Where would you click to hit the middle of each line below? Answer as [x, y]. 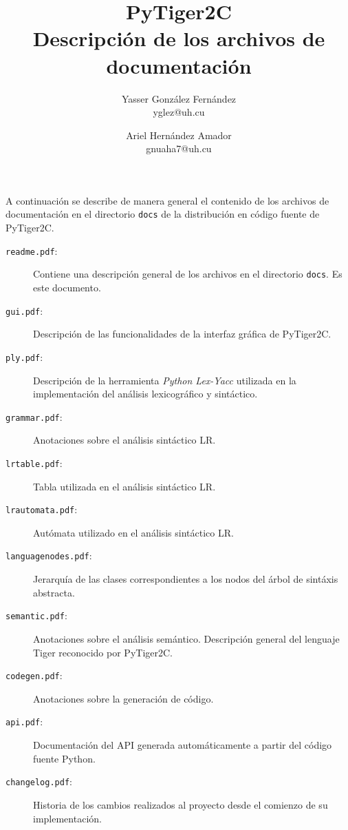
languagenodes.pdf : [49, 556]
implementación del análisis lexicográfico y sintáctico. [145, 394]
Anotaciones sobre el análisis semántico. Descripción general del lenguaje [186, 638]
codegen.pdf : [34, 675]
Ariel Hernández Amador [179, 135]
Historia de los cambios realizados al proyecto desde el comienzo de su [181, 804]
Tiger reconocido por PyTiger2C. [103, 652]
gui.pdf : [24, 310]
